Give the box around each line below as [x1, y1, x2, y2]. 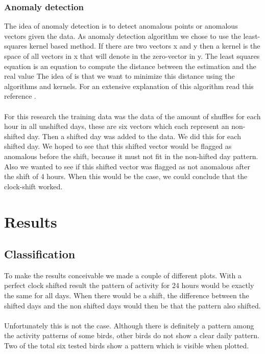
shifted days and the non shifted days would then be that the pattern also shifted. [4, 300, 261, 311]
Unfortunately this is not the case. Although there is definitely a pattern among [4, 320, 254, 330]
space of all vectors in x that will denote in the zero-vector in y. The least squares [4, 51, 260, 61]
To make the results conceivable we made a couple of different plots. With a [4, 270, 242, 280]
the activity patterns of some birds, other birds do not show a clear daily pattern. [4, 330, 259, 341]
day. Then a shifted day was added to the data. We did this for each [27, 130, 241, 141]
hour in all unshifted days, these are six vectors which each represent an [4, 121, 229, 131]
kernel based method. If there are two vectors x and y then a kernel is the [29, 40, 260, 51]
